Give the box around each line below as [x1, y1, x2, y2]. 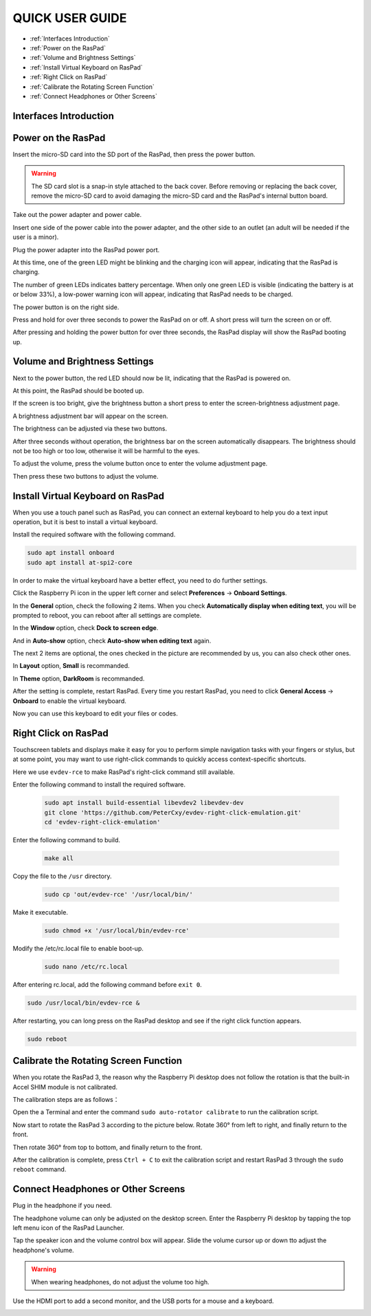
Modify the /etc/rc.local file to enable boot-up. [12, 944, 144, 952]
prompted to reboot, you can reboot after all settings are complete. [12, 611, 202, 619]
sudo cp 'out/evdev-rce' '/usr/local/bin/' [44, 890, 194, 898]
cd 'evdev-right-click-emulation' [44, 818, 161, 826]
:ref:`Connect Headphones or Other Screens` [30, 92, 158, 100]
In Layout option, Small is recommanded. [12, 662, 130, 670]
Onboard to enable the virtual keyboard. [12, 696, 127, 705]
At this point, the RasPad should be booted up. [12, 386, 144, 395]
